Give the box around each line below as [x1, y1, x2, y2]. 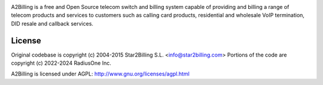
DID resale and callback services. [11, 20, 94, 27]
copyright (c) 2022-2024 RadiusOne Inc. [11, 59, 112, 67]
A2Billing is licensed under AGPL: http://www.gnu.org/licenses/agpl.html [11, 70, 190, 77]
